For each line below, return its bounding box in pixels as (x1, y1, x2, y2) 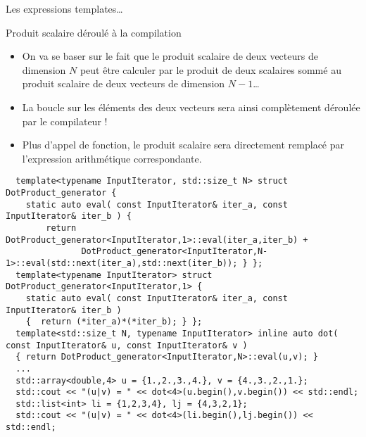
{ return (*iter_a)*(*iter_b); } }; (25, 317, 203, 327)
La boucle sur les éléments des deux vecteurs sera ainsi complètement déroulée (22, 99, 360, 114)
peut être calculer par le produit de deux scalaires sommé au (80, 62, 341, 77)
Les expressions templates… (6, 1, 123, 15)
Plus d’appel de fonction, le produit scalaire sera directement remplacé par (22, 137, 345, 152)
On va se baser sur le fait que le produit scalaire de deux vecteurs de (22, 49, 318, 63)
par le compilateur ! (22, 113, 108, 128)
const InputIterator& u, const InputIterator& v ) (6, 340, 248, 350)
